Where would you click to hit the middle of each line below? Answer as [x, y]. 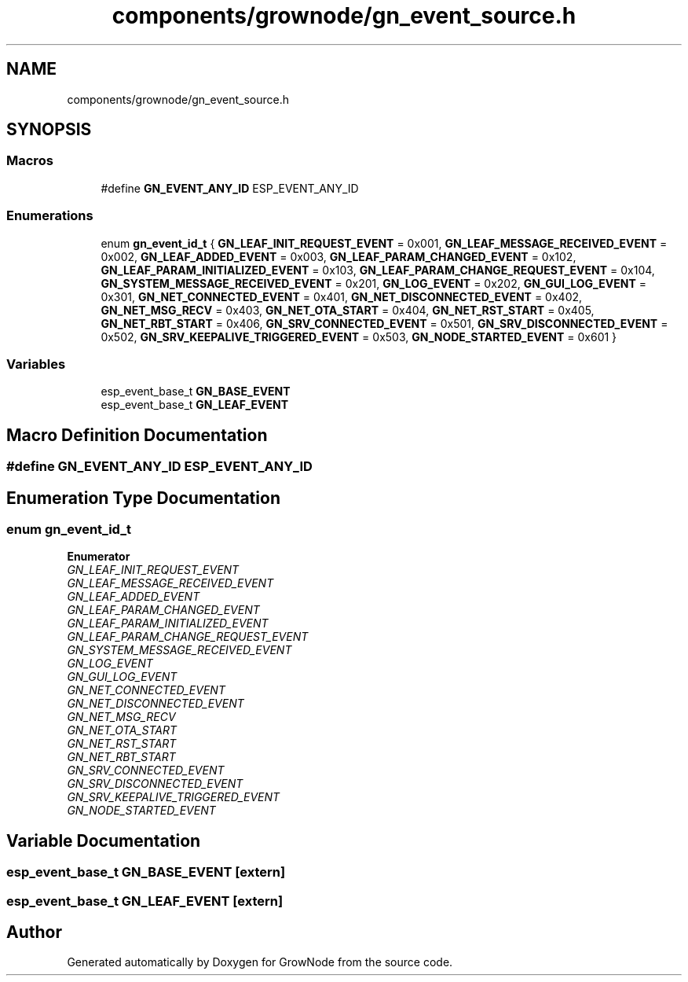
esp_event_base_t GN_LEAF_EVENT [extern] [145, 901]
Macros [30, 161]
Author [34, 932]
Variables [36, 364]
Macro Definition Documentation [137, 435]
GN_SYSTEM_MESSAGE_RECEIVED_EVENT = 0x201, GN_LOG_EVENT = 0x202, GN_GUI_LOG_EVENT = [373, 283]
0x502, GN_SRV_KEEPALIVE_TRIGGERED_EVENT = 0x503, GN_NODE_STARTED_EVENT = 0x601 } [359, 337]
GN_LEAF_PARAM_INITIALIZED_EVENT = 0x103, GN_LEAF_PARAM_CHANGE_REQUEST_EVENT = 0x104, [378, 270]
